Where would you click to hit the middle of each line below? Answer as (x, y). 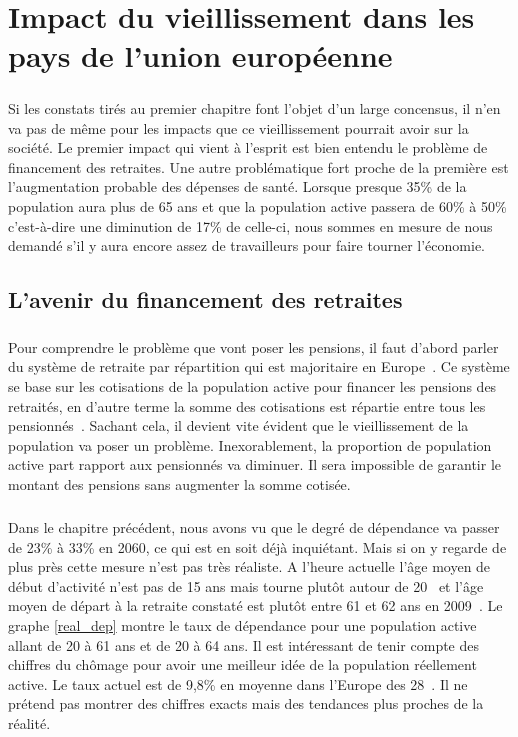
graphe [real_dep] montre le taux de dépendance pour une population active (242, 624)
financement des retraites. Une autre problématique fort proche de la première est (258, 166)
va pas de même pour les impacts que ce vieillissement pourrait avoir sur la (238, 127)
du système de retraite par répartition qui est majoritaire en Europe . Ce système (259, 366)
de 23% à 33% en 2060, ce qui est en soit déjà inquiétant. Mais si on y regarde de (257, 546)
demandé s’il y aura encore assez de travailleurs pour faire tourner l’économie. (246, 245)
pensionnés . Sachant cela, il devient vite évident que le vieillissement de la (238, 425)
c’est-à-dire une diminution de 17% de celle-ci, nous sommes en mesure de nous (250, 225)
